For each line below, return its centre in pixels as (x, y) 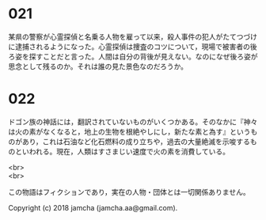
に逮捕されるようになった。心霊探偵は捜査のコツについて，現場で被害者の (129, 46)
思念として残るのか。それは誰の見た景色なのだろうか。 (98, 66)
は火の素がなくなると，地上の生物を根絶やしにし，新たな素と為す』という (129, 131)
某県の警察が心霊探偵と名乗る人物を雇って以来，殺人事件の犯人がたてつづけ (133, 36)
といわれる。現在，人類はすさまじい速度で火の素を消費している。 (122, 151)
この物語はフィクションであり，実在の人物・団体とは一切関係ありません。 (129, 192)
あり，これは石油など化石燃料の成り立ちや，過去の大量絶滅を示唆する (136, 141)
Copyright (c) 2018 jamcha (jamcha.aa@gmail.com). (93, 207)
